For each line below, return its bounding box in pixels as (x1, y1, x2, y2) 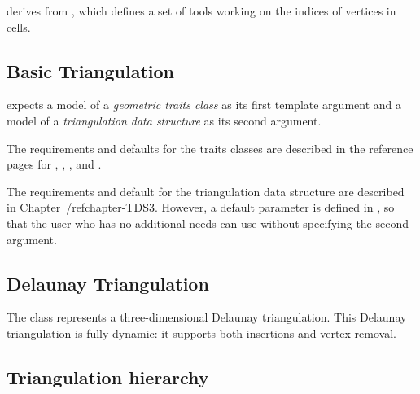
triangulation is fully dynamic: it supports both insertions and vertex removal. (7, 324, 396, 341)
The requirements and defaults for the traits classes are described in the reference (7, 139, 413, 156)
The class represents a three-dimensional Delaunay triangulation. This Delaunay (7, 309, 407, 326)
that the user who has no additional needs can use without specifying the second (7, 214, 409, 231)
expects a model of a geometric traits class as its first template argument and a (7, 96, 402, 113)
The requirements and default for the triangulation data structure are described (7, 182, 405, 199)
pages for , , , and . (7, 155, 102, 173)
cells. (7, 18, 31, 35)
